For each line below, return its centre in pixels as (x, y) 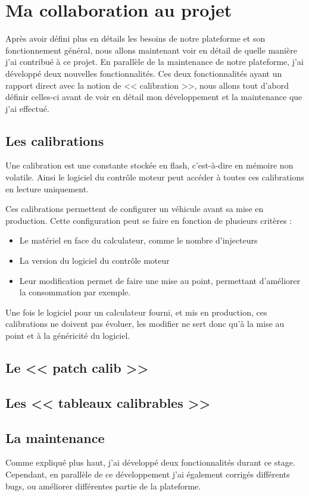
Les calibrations (55, 140)
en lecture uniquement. (47, 188)
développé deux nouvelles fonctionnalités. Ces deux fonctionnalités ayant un (144, 73)
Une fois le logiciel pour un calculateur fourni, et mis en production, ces (136, 312)
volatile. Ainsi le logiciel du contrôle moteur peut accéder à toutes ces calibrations (155, 177)
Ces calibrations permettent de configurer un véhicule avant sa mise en (135, 209)
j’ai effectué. (27, 108)
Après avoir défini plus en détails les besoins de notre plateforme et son (135, 38)
